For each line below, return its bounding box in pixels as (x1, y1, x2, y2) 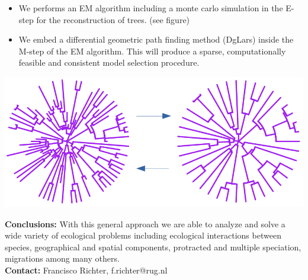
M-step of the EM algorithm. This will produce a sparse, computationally (18, 44, 286, 57)
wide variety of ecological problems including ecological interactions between (5, 229, 281, 242)
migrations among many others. (5, 252, 120, 265)
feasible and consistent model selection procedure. (18, 56, 200, 69)
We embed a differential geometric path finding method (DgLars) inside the (18, 33, 294, 46)
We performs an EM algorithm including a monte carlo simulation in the (18, 2, 283, 14)
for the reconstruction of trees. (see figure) (36, 13, 190, 25)
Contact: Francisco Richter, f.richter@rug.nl (5, 264, 168, 276)
